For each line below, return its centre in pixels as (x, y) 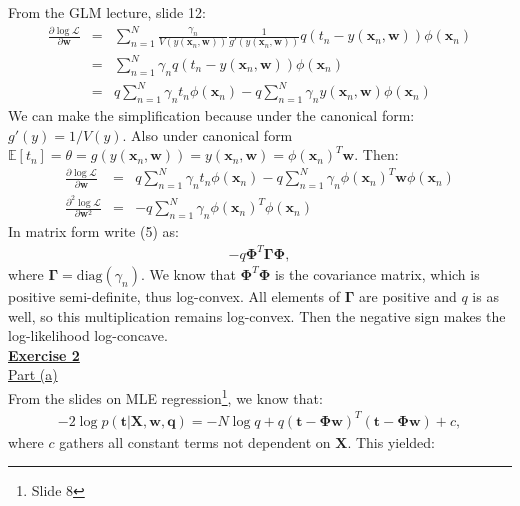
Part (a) (33, 374)
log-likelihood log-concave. (88, 335)
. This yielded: (391, 441)
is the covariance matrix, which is (377, 274)
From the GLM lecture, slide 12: (107, 12)
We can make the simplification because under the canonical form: (211, 115)
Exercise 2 (44, 354)
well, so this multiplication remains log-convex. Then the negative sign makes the (257, 315)
